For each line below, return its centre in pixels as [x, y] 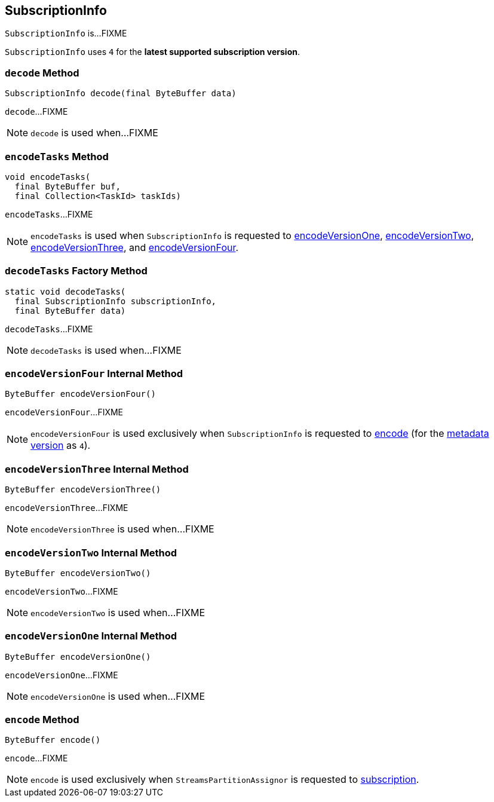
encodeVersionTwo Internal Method [91, 552]
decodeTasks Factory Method [76, 271]
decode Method [42, 73]
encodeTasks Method [57, 156]
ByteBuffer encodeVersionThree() [83, 490]
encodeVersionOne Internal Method [91, 636]
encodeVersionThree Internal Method [97, 469]
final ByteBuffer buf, [67, 186]
